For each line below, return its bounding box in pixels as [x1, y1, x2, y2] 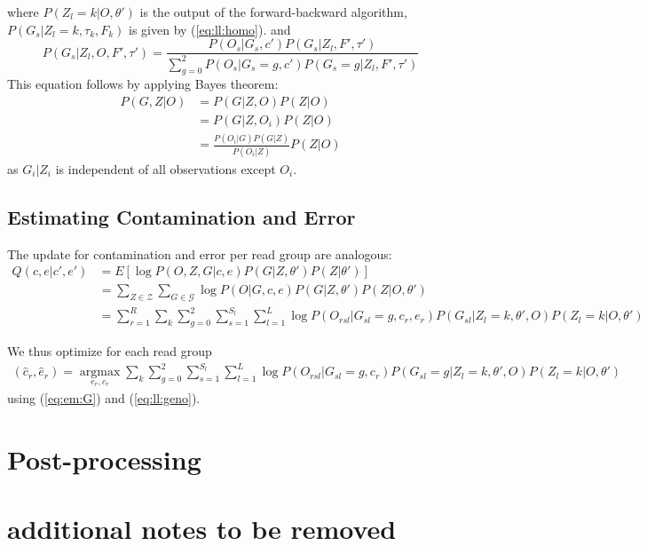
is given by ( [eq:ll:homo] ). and [129, 20, 291, 38]
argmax [79, 366, 121, 379]
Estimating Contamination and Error [7, 202, 356, 230]
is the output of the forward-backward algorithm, [139, 3, 407, 20]
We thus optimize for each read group [7, 342, 212, 360]
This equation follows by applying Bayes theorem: [7, 75, 279, 93]
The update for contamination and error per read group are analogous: [7, 244, 392, 263]
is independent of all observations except [55, 159, 276, 178]
